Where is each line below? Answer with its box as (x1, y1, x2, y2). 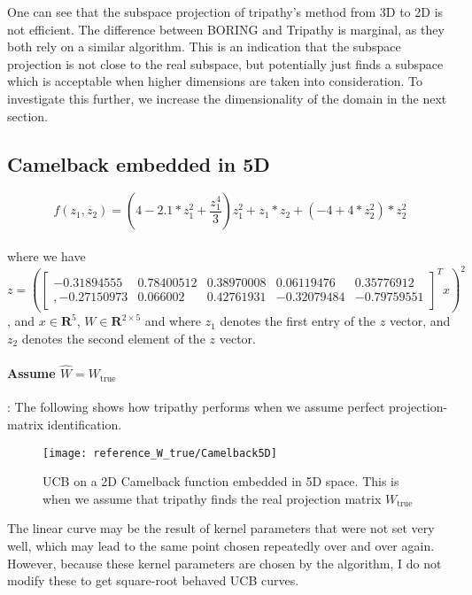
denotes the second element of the (21, 328, 205, 347)
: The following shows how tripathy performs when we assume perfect (7, 398, 385, 416)
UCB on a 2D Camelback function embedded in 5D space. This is (43, 472, 399, 491)
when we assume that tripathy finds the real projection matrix (43, 489, 382, 507)
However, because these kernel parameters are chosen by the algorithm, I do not (7, 553, 442, 572)
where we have (7, 246, 86, 265)
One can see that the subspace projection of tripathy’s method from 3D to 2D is (7, 3, 444, 20)
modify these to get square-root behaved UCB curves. (7, 571, 299, 590)
